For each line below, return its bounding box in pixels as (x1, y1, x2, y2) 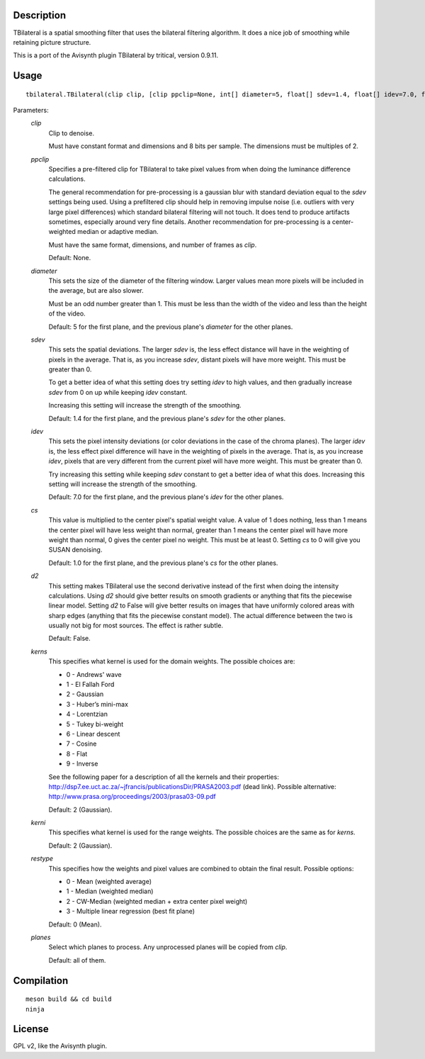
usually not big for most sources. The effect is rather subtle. (48, 621, 223, 630)
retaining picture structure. (13, 38, 91, 46)
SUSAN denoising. (48, 546, 103, 554)
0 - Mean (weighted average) (66, 878, 152, 886)
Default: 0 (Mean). (48, 920, 102, 929)
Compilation (13, 975, 69, 987)
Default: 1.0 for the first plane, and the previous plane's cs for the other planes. (48, 559, 278, 567)
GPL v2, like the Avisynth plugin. (13, 1042, 108, 1050)
